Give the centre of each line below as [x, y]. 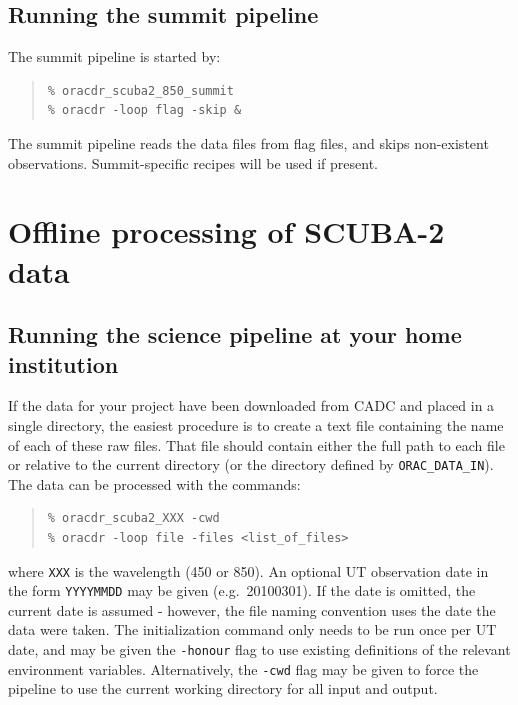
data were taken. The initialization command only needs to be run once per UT [252, 629]
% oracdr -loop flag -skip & [144, 110]
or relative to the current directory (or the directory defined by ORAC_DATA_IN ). [251, 464]
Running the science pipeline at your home [235, 334]
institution [63, 363]
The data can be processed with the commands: [154, 483]
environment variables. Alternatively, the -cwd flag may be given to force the [243, 668]
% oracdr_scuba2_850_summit [140, 90]
